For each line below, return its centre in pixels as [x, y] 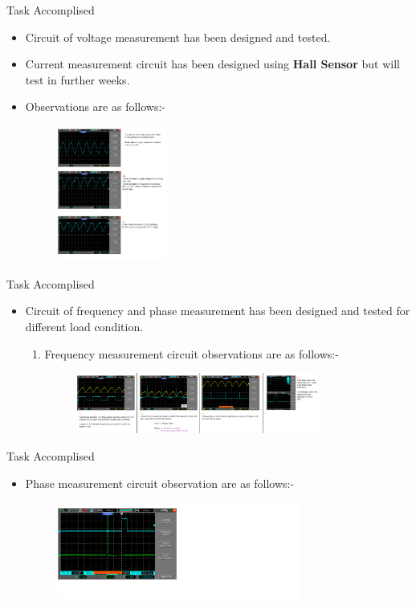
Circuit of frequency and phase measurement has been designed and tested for [218, 311]
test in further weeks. [77, 79]
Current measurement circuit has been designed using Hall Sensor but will [212, 64]
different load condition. [84, 326]
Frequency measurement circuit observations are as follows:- [192, 353]
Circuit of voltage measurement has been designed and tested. [178, 37]
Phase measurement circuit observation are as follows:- [160, 483]
